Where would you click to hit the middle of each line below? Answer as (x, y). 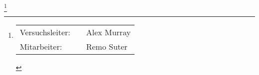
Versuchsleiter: (45, 32)
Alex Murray (108, 32)
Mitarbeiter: (41, 47)
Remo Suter (107, 47)
